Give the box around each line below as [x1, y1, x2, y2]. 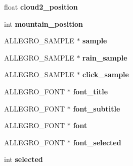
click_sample [82, 69, 129, 80]
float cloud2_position [4, 2, 78, 12]
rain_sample [82, 52, 127, 63]
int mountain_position [4, 18, 83, 29]
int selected [4, 154, 43, 164]
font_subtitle [73, 103, 120, 114]
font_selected [73, 137, 121, 147]
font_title [73, 86, 108, 96]
